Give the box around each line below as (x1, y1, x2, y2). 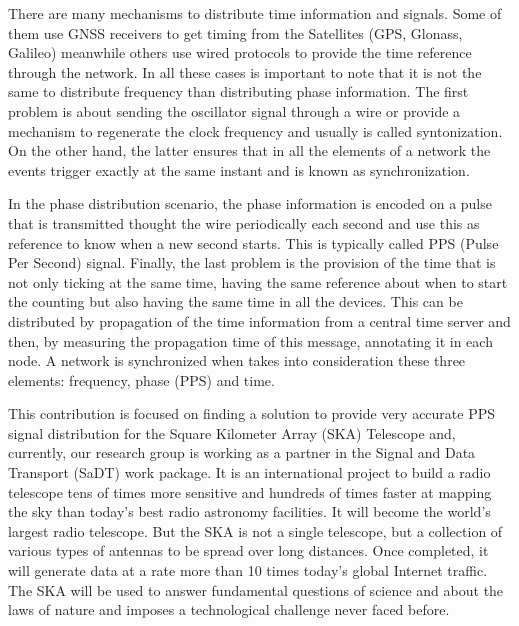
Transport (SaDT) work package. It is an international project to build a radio (8, 462, 491, 483)
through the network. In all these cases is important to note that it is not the (8, 61, 482, 82)
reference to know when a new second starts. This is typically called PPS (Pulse (8, 232, 499, 253)
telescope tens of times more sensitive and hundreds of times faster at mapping (8, 481, 492, 502)
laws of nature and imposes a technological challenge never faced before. (8, 599, 450, 620)
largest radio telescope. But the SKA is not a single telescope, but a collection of (8, 520, 503, 541)
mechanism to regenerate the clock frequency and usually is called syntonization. (8, 120, 503, 141)
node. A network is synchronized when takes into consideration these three (8, 350, 466, 371)
